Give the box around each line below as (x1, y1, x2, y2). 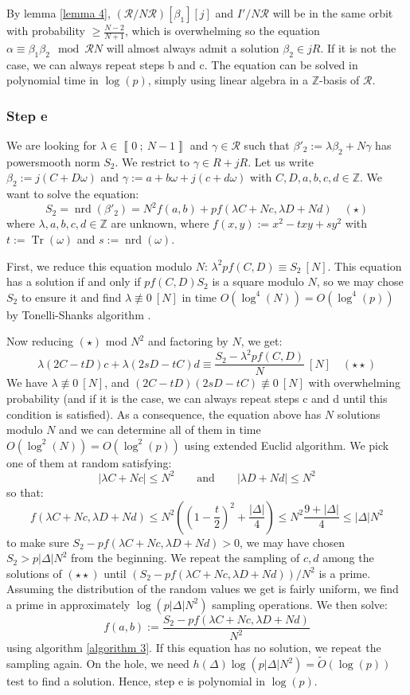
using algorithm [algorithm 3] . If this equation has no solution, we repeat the (6, 639, 381, 656)
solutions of (6, 564, 62, 581)
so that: (6, 483, 44, 500)
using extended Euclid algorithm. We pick (184, 436, 389, 453)
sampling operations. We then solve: (212, 595, 388, 612)
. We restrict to (115, 153, 190, 170)
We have (6, 374, 48, 391)
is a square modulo (212, 273, 304, 290)
